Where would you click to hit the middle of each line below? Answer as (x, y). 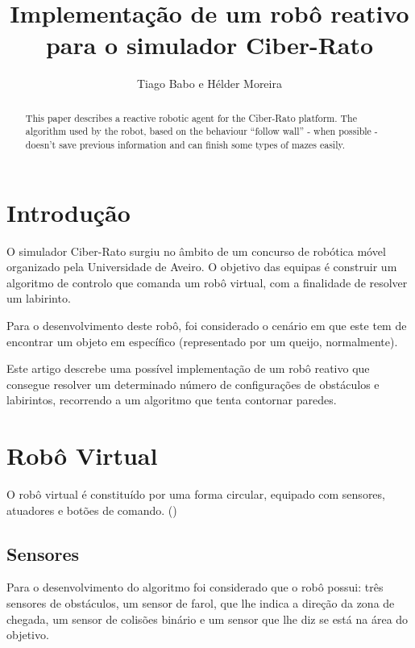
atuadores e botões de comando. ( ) (92, 510)
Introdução (68, 212)
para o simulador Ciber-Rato (210, 45)
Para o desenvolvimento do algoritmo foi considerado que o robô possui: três (195, 587)
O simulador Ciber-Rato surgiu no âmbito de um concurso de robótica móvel (196, 251)
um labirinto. (39, 298)
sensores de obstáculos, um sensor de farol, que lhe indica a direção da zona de (201, 603)
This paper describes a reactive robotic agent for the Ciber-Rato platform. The (191, 117)
